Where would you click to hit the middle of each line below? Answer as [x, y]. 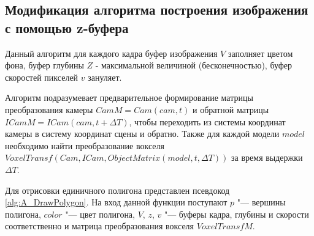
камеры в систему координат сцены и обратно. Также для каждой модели [142, 134]
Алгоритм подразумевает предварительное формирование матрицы [129, 98]
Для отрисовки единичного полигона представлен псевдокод [117, 190]
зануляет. [105, 77]
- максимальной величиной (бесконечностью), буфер [193, 65]
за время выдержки [267, 157]
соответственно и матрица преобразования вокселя [100, 226]
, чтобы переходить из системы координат [207, 121]
